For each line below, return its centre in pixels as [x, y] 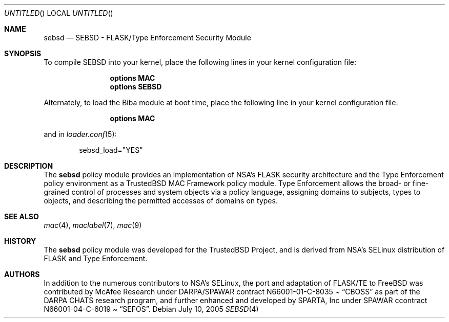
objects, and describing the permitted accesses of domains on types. [161, 201]
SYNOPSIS [23, 53]
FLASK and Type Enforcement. [96, 258]
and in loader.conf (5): [80, 134]
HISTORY [20, 241]
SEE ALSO [22, 216]
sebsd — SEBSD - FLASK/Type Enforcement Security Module [147, 38]
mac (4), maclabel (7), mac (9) [93, 225]
